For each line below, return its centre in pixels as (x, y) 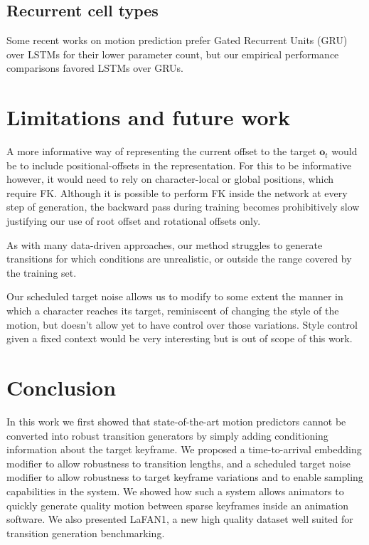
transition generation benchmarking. (86, 533)
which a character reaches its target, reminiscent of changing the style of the (173, 311)
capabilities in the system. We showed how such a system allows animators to (175, 491)
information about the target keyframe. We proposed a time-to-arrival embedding (184, 449)
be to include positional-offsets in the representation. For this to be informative (179, 165)
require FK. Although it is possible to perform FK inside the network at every (177, 192)
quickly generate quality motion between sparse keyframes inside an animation (178, 505)
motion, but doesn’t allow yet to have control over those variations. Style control (182, 324)
